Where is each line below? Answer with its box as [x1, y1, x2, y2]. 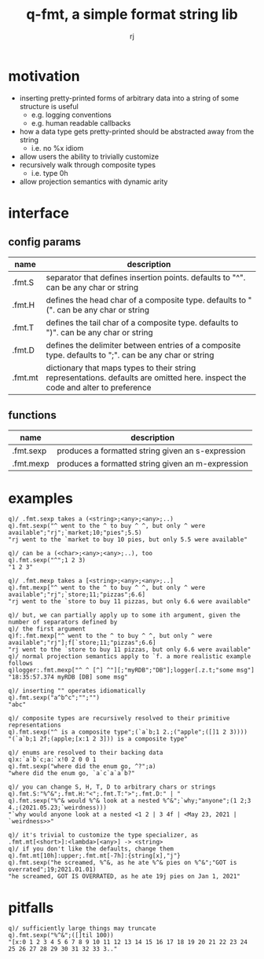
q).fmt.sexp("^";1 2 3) [8, 556, 86, 565]
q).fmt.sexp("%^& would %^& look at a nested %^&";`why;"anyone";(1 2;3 [8, 797, 251, 805]
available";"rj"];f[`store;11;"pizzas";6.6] [8, 639, 156, 647]
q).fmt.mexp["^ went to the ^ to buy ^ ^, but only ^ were [8, 584, 206, 592]
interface [8, 204, 69, 221]
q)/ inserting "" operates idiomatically [8, 687, 146, 695]
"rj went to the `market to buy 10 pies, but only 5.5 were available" [8, 536, 247, 544]
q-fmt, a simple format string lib [26, 5, 238, 24]
